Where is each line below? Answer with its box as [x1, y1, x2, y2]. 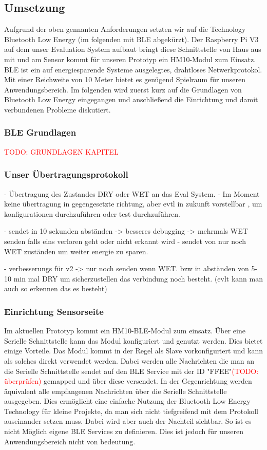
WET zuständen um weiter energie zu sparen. [4, 246, 148, 256]
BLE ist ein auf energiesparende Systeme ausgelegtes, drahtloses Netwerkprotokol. [4, 64, 262, 74]
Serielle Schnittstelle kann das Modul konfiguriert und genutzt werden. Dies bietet [4, 335, 263, 346]
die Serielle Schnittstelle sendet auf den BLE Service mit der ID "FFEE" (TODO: [4, 365, 259, 376]
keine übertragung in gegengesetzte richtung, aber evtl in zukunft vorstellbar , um [4, 198, 262, 209]
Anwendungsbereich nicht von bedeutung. [4, 436, 136, 446]
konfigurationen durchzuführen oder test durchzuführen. [4, 208, 181, 219]
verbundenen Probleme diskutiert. [4, 104, 111, 115]
